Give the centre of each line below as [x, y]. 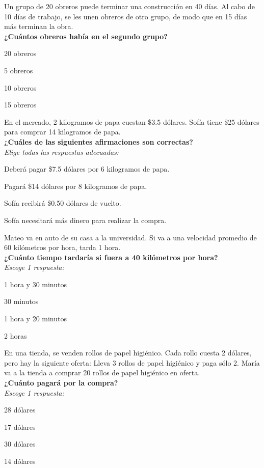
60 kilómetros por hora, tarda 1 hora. [62, 247]
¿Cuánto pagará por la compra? [61, 383]
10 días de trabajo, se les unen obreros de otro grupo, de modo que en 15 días [126, 16]
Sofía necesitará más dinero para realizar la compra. [85, 220]
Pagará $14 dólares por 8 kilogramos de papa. [76, 186]
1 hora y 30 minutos [36, 284]
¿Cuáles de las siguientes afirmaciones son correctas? [99, 141]
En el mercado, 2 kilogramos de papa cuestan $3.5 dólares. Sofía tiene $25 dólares [132, 121]
